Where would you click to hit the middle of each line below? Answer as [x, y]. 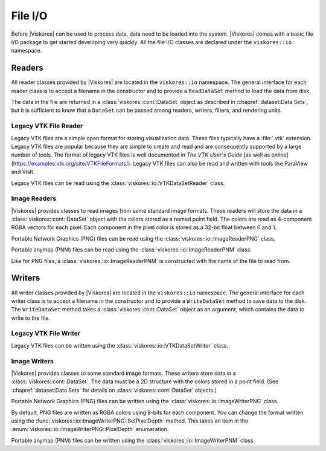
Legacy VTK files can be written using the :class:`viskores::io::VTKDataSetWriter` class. [120, 345]
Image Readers [34, 198]
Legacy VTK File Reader [47, 126]
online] [280, 155]
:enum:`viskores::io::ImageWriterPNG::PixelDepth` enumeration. [90, 429]
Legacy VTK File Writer [46, 334]
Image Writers [32, 361]
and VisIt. [23, 172]
